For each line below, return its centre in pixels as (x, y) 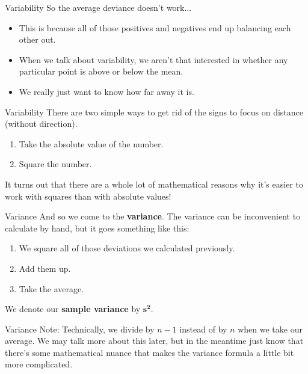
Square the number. (55, 164)
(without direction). (41, 124)
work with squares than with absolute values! (88, 196)
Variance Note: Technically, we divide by (80, 329)
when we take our (270, 329)
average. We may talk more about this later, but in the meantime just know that (154, 341)
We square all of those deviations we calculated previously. (127, 248)
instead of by (203, 329)
